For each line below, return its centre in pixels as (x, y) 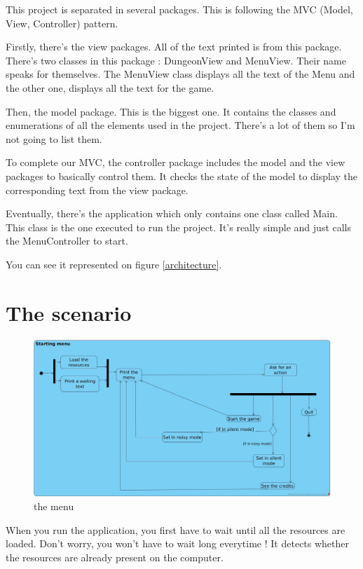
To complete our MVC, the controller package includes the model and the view (176, 162)
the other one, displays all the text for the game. (110, 87)
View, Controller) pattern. (62, 23)
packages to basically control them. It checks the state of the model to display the (182, 176)
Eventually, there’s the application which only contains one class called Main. (172, 213)
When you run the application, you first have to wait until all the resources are (176, 529)
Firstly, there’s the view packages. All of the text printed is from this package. (174, 47)
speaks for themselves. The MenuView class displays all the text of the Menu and (180, 74)
